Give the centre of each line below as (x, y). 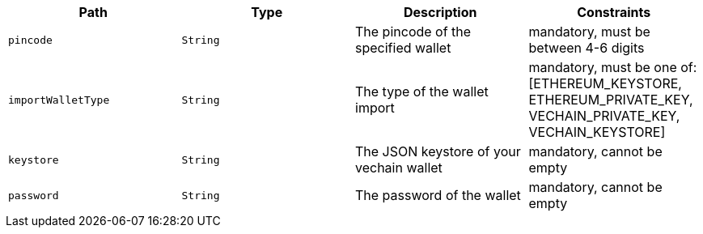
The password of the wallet (438, 195)
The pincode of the (413, 32)
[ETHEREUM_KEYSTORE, (605, 83)
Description (440, 12)
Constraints (614, 12)
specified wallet (403, 48)
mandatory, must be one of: (613, 67)
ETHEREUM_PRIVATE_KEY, (611, 100)
